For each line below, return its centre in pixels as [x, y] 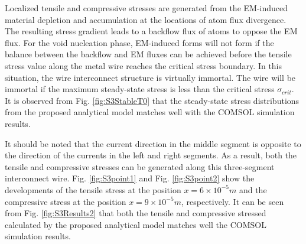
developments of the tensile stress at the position [93, 189]
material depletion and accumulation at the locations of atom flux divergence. [146, 19]
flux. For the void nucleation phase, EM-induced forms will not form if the [139, 42]
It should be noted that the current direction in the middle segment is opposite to [153, 143]
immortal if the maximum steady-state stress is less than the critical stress [140, 89]
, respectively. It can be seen [232, 201]
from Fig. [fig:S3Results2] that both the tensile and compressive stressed [136, 213]
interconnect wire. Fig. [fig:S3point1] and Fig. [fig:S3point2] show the [130, 178]
